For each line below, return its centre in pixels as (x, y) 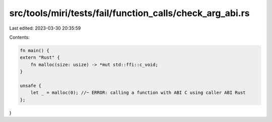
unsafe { (31, 86)
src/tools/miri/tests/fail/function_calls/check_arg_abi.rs (129, 13)
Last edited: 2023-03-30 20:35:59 (45, 28)
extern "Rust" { (40, 57)
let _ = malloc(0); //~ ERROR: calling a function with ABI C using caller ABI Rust (138, 93)
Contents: (19, 37)
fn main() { (35, 50)
